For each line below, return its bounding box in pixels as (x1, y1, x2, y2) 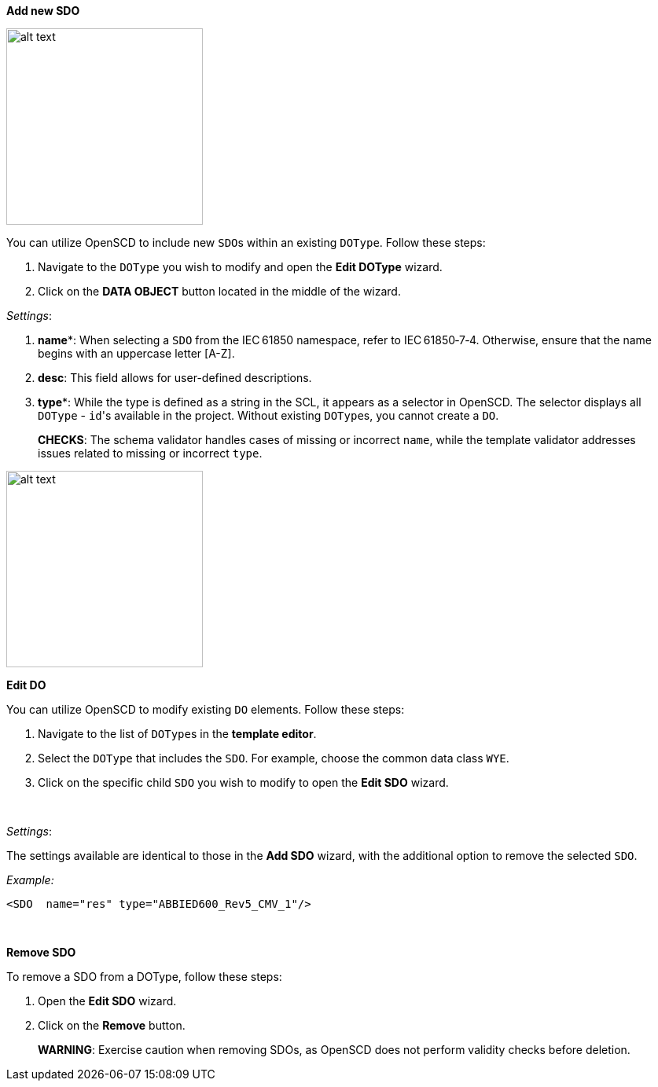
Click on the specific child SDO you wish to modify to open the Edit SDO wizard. (38, 776, 449, 789)
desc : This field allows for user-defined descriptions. (38, 371, 312, 384)
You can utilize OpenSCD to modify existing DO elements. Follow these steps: (6, 703, 405, 716)
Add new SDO (6, 4, 80, 17)
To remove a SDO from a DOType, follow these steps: (6, 970, 282, 983)
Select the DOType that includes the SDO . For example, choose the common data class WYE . (38, 751, 509, 765)
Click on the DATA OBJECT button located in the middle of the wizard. (38, 285, 401, 298)
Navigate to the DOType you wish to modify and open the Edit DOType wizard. (38, 260, 443, 274)
